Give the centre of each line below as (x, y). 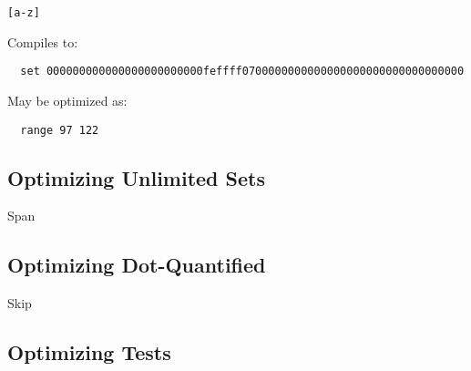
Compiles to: (43, 41)
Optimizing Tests (89, 352)
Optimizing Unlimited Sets (136, 177)
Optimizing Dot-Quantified (137, 265)
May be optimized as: (67, 100)
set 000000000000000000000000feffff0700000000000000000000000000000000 (242, 72)
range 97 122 (60, 130)
